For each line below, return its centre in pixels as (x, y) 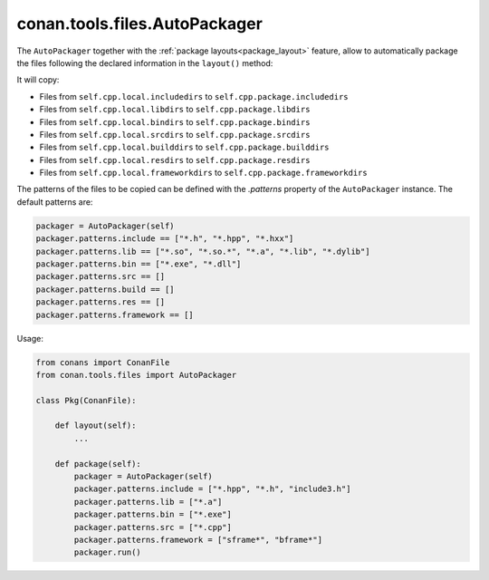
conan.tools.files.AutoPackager (139, 24)
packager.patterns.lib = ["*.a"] (148, 502)
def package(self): (98, 464)
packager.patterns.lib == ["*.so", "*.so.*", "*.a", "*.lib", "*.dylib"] (203, 251)
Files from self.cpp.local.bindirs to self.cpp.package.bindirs (175, 121)
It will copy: (38, 80)
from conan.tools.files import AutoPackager (136, 375)
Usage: (30, 338)
